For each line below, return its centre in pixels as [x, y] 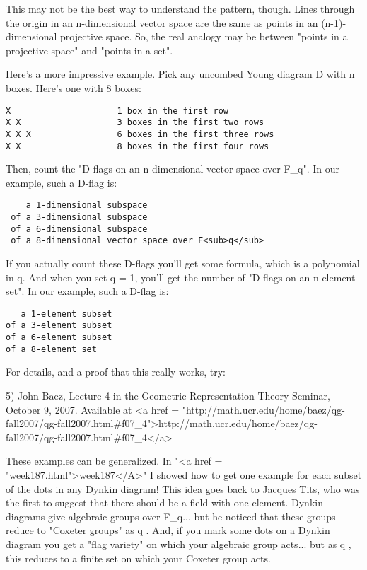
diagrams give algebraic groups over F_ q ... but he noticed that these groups [171, 516]
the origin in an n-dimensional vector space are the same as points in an [162, 22]
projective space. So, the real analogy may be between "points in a [204, 36]
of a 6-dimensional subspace [79, 229]
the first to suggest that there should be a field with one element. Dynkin [164, 502]
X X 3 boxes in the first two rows [135, 123]
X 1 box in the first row [117, 111]
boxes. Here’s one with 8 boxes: [74, 87]
